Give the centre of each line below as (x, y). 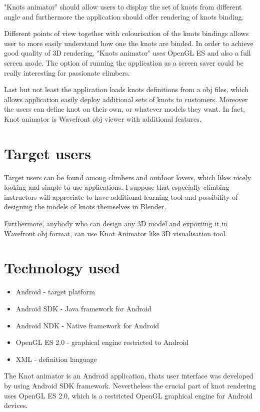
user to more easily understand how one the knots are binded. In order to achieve (129, 43)
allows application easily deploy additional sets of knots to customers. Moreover (126, 99)
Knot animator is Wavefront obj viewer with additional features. (103, 118)
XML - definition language (56, 359)
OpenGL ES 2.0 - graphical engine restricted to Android (102, 342)
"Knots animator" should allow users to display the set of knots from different (123, 7)
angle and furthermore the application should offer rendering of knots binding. (124, 16)
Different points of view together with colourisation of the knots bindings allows (126, 33)
